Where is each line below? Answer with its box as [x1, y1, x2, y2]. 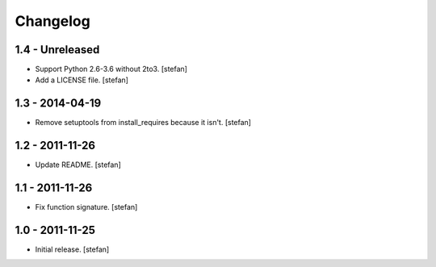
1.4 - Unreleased [15, 43, 100, 56]
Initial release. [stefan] [35, 244, 110, 254]
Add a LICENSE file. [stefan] [35, 75, 129, 85]
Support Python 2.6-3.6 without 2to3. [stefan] [35, 65, 187, 74]
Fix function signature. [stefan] [35, 202, 138, 212]
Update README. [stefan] [35, 160, 121, 169]
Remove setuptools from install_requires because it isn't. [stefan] [35, 118, 252, 127]
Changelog [15, 12, 90, 30]
